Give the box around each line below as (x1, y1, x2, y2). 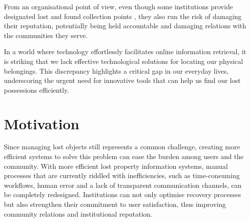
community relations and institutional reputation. (4, 208, 153, 219)
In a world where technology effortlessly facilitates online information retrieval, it (4, 46, 247, 57)
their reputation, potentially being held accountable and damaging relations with (4, 20, 247, 31)
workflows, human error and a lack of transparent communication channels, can (4, 180, 242, 190)
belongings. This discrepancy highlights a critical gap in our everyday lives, (4, 65, 229, 76)
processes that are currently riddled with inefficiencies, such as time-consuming (4, 170, 240, 181)
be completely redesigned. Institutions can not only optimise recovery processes (4, 189, 241, 200)
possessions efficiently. (4, 84, 69, 95)
